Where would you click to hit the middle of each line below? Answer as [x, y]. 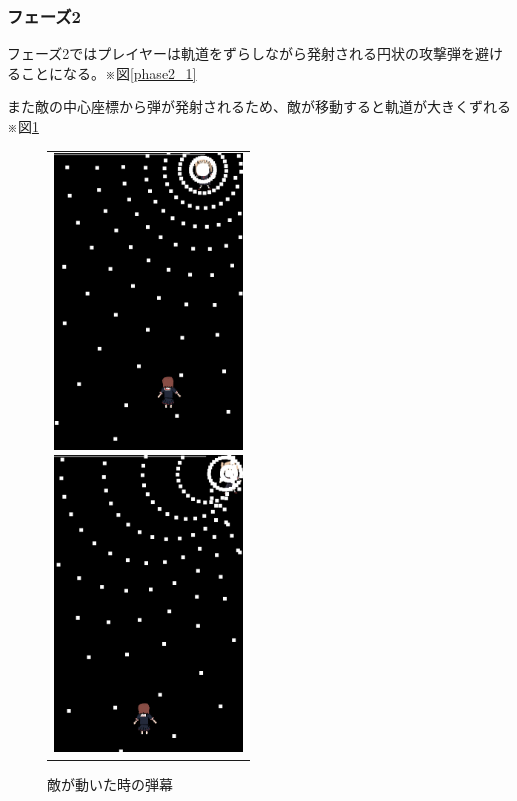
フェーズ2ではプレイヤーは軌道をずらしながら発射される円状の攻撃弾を [241, 53]
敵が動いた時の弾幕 [110, 784]
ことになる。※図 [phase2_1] [108, 72]
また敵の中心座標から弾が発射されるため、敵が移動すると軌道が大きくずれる [259, 106]
